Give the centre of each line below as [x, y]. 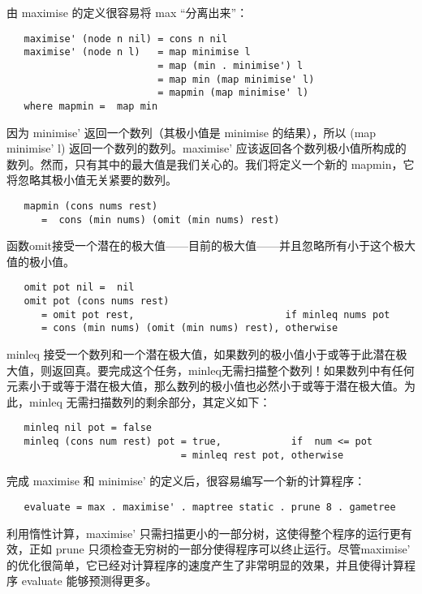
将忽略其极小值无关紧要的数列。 [92, 180]
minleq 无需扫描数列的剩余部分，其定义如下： [150, 401]
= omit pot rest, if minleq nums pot [215, 314]
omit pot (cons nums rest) [97, 301]
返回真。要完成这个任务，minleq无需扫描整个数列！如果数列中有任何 [233, 370]
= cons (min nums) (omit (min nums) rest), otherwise [189, 328]
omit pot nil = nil [79, 288]
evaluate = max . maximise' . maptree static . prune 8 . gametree [210, 507]
